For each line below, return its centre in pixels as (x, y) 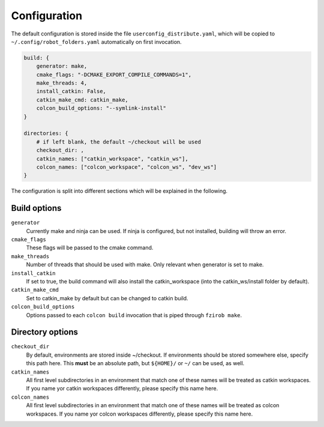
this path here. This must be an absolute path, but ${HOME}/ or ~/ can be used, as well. (135, 363)
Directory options (44, 332)
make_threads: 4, (62, 83)
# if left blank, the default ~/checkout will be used (118, 142)
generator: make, (62, 66)
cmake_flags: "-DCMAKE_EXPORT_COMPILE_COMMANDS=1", (114, 74)
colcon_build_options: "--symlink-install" (101, 108)
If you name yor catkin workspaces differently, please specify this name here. (122, 389)
